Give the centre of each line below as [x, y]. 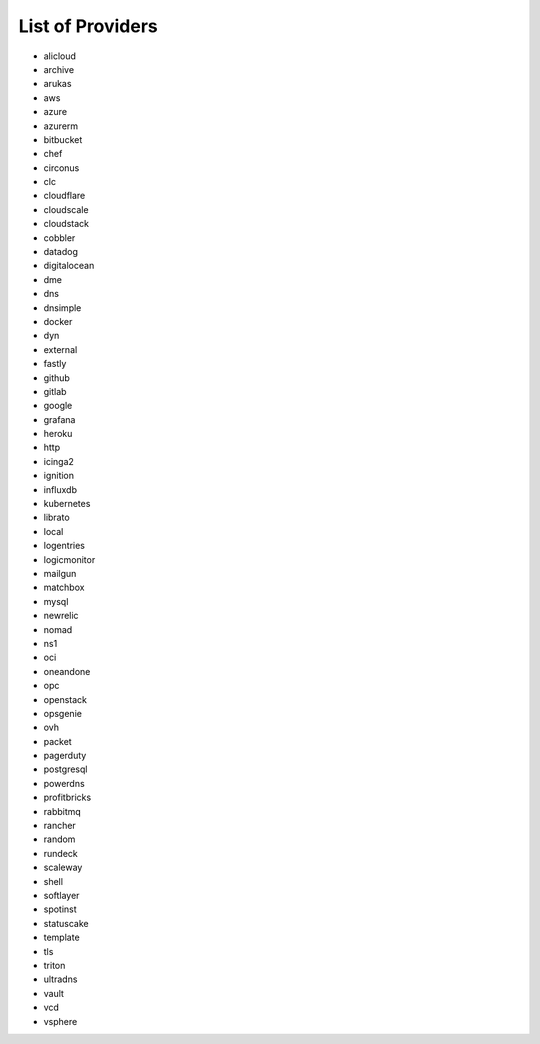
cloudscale [66, 209]
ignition [59, 476]
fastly [55, 364]
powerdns [64, 783]
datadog [61, 252]
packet [57, 741]
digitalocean [69, 266]
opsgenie [62, 713]
